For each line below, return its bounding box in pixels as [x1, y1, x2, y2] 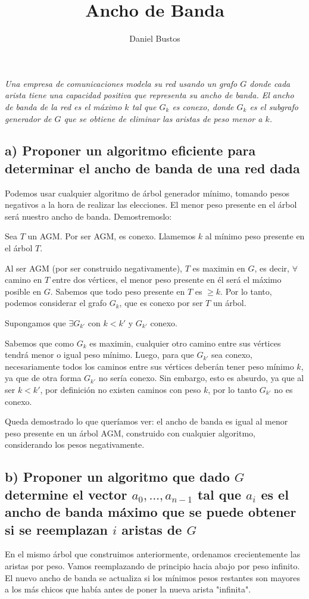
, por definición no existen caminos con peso [40, 383, 201, 395]
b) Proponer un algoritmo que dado [5, 467, 230, 486]
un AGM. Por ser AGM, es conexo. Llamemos [27, 230, 196, 242]
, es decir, [254, 261, 289, 274]
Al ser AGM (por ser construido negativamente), [5, 261, 182, 274]
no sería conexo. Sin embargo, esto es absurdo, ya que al [98, 372, 304, 384]
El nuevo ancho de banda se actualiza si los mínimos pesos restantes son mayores [5, 571, 301, 584]
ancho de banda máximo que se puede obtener [5, 503, 296, 521]
